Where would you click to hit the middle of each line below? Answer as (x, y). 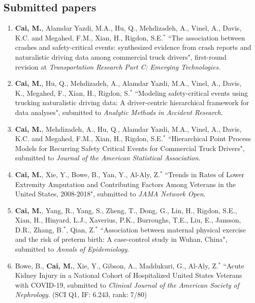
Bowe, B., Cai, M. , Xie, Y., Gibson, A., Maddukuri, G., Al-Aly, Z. (117, 265)
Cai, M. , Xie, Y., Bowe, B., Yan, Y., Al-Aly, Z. (87, 174)
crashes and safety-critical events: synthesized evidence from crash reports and (133, 47)
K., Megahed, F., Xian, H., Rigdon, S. (72, 93)
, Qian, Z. (81, 229)
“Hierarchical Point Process (209, 138)
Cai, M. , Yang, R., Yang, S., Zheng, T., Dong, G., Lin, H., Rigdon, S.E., (126, 210)
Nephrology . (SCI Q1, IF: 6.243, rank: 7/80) (81, 294)
